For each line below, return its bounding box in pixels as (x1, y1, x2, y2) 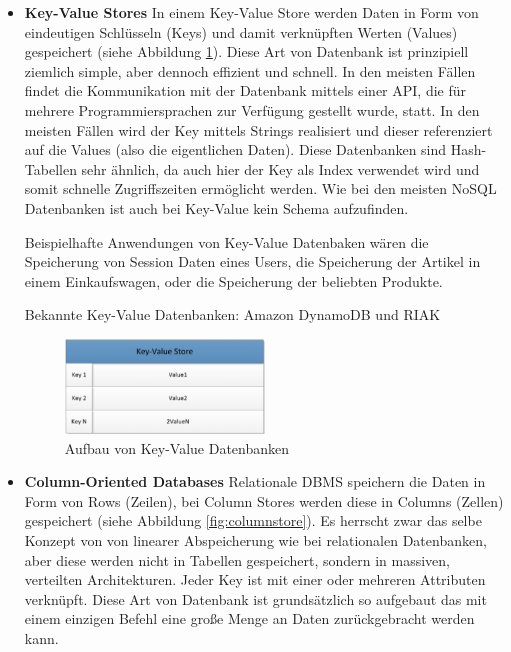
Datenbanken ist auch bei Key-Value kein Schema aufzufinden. (24, 197, 409, 218)
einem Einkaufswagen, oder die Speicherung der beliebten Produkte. (24, 270, 443, 291)
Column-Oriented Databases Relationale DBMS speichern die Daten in (24, 471, 486, 492)
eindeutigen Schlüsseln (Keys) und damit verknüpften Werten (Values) (24, 21, 458, 42)
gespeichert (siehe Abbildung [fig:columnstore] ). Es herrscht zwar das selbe (24, 510, 482, 531)
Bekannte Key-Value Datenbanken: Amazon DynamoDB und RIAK (24, 304, 441, 325)
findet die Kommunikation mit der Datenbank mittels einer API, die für (24, 80, 467, 101)
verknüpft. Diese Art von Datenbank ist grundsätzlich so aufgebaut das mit (24, 588, 487, 609)
